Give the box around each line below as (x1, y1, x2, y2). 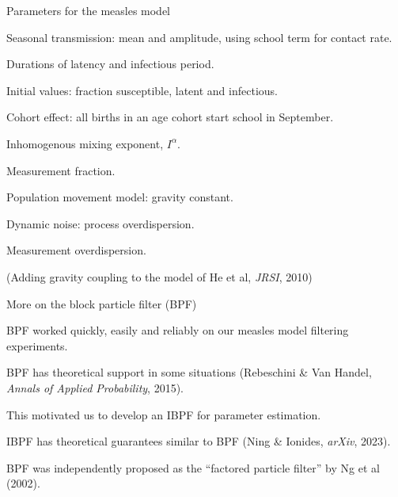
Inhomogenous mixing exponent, (6, 135, 164, 151)
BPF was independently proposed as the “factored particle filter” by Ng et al (6, 459, 380, 476)
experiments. (6, 337, 68, 354)
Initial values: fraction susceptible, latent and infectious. (6, 82, 278, 98)
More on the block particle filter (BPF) (6, 295, 197, 312)
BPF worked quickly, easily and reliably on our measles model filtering (6, 322, 349, 338)
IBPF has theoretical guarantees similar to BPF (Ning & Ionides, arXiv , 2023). (6, 433, 391, 449)
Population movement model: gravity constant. (6, 189, 233, 205)
